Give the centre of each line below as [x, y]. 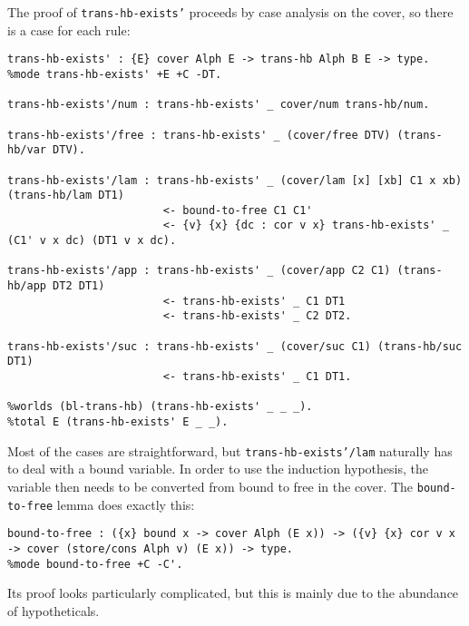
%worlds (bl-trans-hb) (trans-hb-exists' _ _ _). [160, 407]
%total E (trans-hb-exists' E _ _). [118, 422]
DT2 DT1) [79, 286]
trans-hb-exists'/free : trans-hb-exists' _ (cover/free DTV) [199, 135]
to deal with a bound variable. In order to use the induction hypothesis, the [218, 469]
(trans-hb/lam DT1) [66, 196]
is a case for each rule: [69, 29]
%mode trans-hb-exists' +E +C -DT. [115, 74]
